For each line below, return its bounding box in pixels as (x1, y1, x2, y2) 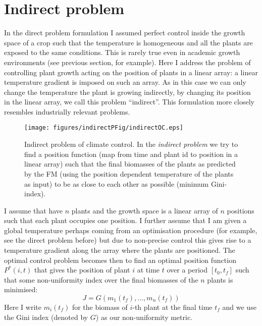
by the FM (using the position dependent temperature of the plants (24, 168, 234, 179)
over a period (167, 264, 207, 275)
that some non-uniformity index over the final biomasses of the (4, 274, 198, 285)
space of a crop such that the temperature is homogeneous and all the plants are (4, 37, 253, 47)
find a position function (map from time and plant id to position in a (24, 148, 238, 159)
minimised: (4, 284, 38, 295)
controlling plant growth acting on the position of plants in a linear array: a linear (4, 67, 258, 77)
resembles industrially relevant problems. (4, 106, 130, 117)
